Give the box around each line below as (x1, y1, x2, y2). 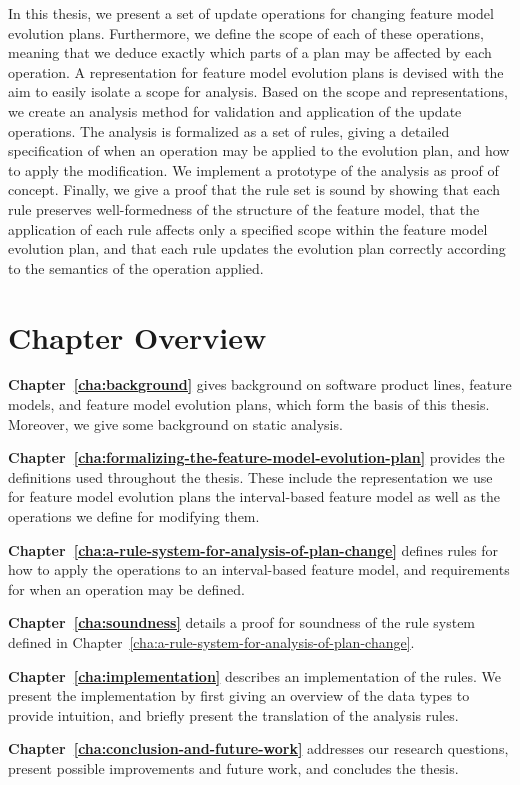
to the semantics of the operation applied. (8, 257, 264, 278)
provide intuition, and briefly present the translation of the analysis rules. (8, 704, 459, 725)
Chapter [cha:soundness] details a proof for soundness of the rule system (8, 612, 476, 633)
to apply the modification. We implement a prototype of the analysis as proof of (8, 159, 499, 180)
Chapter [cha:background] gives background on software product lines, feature (8, 374, 512, 395)
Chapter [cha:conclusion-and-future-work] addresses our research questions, (8, 738, 509, 759)
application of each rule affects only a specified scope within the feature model (8, 218, 488, 239)
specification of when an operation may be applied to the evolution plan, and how (8, 140, 510, 161)
